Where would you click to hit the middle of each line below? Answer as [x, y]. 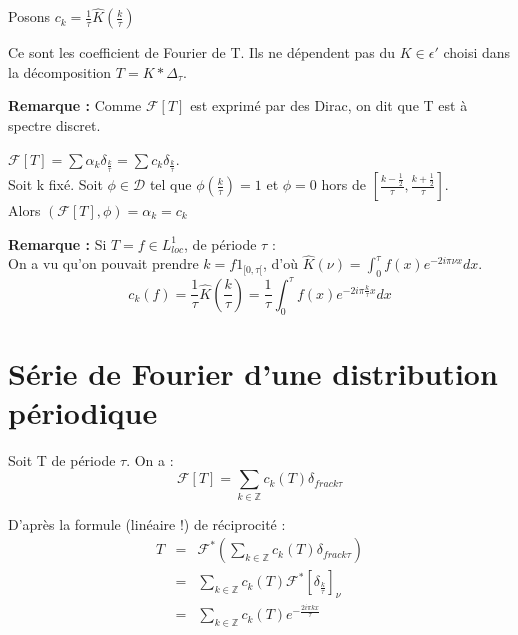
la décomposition [60, 71]
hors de [343, 184]
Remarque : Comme [75, 105]
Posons [29, 16]
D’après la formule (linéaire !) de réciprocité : [147, 523]
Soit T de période [62, 459]
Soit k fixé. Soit [55, 184]
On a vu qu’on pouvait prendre [103, 263]
